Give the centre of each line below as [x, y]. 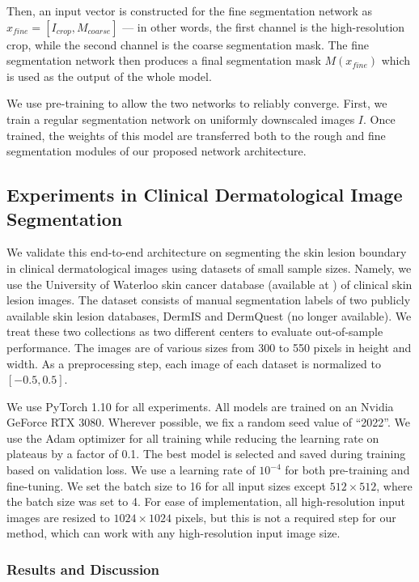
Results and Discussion [83, 569]
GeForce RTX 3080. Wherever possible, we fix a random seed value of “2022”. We [208, 422]
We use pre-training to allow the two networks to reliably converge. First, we [197, 103]
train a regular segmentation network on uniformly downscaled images [181, 119]
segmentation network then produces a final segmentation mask [164, 60]
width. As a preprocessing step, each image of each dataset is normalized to [194, 363]
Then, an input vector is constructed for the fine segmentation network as [189, 11]
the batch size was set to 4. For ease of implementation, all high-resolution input [206, 501]
